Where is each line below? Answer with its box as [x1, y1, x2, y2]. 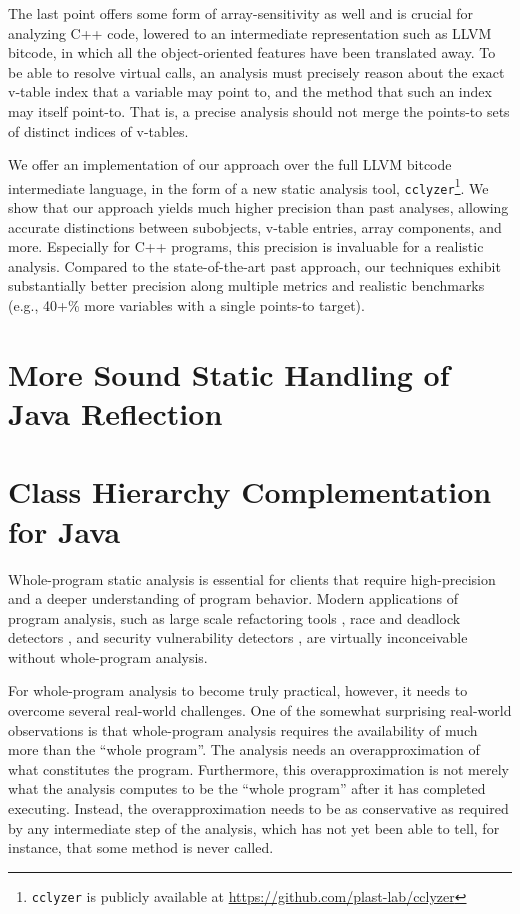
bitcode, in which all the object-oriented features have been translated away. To [8, 42, 496, 63]
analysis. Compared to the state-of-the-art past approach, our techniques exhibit [8, 255, 501, 276]
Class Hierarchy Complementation [8, 471, 492, 512]
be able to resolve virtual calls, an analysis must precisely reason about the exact [8, 61, 505, 82]
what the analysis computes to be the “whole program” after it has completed [8, 778, 486, 799]
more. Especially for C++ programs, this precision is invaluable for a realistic [8, 236, 484, 257]
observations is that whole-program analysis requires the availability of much [8, 719, 478, 740]
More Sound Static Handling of [8, 353, 450, 394]
